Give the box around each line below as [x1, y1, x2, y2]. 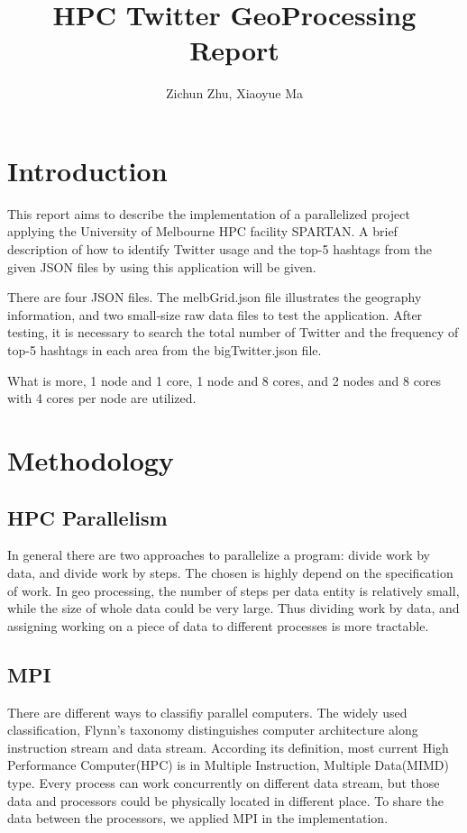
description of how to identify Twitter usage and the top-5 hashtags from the [7, 240, 432, 259]
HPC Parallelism [7, 503, 168, 531]
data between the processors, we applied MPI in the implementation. [7, 809, 389, 828]
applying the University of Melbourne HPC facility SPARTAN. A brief [7, 222, 398, 241]
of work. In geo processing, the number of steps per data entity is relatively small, [7, 581, 460, 600]
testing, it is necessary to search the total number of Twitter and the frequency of [7, 323, 459, 342]
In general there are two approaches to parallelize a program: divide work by [7, 545, 430, 564]
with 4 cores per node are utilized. [7, 389, 197, 407]
